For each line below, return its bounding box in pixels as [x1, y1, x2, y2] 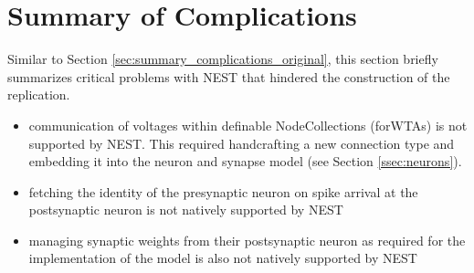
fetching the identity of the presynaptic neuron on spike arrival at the [28, 182, 418, 201]
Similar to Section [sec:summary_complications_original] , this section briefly [7, 49, 438, 68]
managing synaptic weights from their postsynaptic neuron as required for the [28, 230, 466, 249]
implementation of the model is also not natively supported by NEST [28, 248, 417, 268]
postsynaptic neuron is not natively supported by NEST [28, 200, 343, 219]
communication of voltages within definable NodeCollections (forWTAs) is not [28, 115, 468, 134]
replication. [7, 85, 70, 104]
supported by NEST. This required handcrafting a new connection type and [28, 133, 455, 152]
